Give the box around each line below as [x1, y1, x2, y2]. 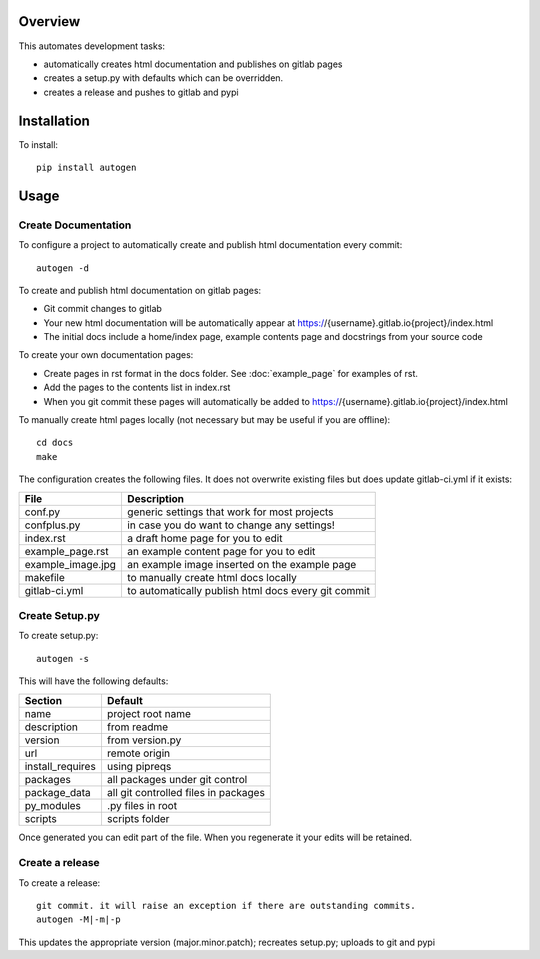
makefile [24, 570, 65, 584]
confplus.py [24, 518, 81, 532]
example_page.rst [24, 544, 109, 558]
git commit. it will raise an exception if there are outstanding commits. [36, 900, 416, 912]
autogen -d [36, 262, 90, 274]
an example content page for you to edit [126, 544, 316, 558]
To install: [18, 138, 59, 150]
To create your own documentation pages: [18, 349, 194, 361]
